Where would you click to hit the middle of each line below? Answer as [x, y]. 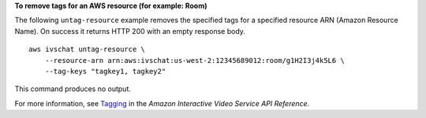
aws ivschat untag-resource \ [87, 50]
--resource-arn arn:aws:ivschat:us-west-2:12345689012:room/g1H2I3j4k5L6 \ [194, 60]
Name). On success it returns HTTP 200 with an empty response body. [130, 31]
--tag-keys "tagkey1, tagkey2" [105, 71]
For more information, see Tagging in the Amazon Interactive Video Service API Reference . [162, 103]
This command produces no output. [73, 89]
